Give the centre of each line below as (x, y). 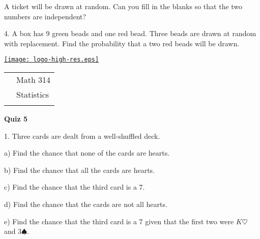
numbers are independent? (45, 16)
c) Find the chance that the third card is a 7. (75, 187)
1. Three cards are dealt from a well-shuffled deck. (82, 136)
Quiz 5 (16, 119)
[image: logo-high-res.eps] (52, 60)
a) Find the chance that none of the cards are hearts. (87, 153)
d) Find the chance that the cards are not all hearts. (86, 204)
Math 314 (34, 80)
